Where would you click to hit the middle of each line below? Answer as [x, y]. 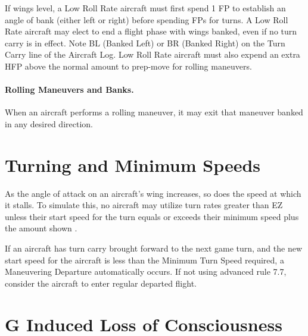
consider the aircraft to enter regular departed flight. [101, 283]
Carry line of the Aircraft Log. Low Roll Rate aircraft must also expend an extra [153, 54]
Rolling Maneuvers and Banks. [69, 90]
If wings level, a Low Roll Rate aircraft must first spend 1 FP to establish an [145, 8]
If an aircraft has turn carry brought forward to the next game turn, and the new [154, 248]
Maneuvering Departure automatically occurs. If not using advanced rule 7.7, [146, 271]
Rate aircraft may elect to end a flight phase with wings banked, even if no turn [151, 31]
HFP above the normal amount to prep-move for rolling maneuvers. [128, 66]
